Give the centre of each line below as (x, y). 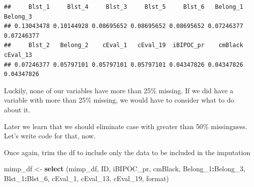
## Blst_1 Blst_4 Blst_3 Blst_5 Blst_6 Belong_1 (124, 7)
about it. (17, 109)
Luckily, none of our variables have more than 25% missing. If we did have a (119, 90)
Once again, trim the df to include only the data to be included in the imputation (127, 152)
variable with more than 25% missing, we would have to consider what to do (119, 100)
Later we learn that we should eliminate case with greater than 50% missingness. (126, 126)
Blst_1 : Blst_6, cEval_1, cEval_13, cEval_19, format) (86, 178)
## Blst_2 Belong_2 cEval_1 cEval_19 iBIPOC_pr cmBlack (124, 45)
